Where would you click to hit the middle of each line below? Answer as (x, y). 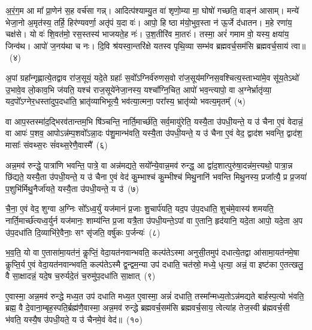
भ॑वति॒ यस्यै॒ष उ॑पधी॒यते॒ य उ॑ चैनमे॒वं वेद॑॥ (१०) (74, 319)
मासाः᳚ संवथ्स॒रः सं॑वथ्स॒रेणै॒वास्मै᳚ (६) (57, 144)
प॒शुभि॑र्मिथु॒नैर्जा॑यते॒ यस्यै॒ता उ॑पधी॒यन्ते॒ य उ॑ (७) (72, 188)
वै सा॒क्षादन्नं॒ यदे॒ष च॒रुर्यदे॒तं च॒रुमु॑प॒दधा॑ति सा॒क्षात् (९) (81, 276)
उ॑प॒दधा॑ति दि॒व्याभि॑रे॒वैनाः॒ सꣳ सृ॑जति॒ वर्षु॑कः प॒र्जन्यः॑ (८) (83, 232)
